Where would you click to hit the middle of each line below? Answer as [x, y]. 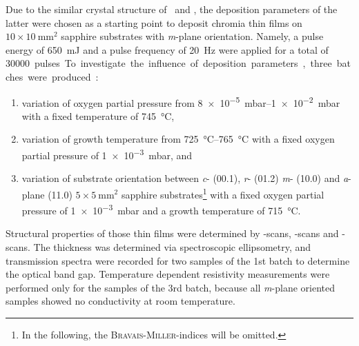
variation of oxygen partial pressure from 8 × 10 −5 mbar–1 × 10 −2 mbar [181, 101]
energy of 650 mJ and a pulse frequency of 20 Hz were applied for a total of [167, 49]
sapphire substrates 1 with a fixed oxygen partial [223, 193]
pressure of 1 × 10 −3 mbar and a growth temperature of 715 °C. [161, 209]
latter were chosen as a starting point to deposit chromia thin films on [154, 22]
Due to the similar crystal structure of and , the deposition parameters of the [172, 9]
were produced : [63, 76]
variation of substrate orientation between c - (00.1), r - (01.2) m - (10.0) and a [185, 178]
